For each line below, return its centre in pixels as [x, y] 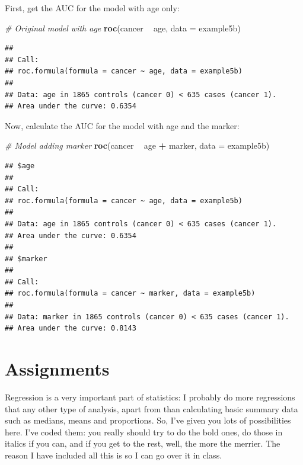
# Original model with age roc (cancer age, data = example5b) [123, 28]
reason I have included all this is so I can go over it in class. [114, 455]
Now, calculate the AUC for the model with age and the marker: [122, 125]
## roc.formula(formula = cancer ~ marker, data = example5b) [130, 294]
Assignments [57, 369]
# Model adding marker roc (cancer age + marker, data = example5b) [137, 145]
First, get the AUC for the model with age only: [92, 8]
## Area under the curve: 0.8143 [71, 328]
